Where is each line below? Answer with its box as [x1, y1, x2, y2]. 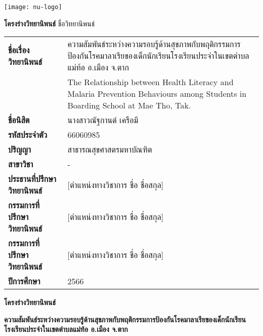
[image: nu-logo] [4, 4, 62, 11]
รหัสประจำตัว [8, 129, 48, 141]
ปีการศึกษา [8, 275, 40, 287]
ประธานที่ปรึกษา [8, 173, 57, 185]
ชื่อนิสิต [8, 114, 30, 126]
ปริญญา [8, 143, 31, 156]
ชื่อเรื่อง [8, 44, 30, 56]
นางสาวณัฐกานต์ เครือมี [67, 114, 139, 126]
